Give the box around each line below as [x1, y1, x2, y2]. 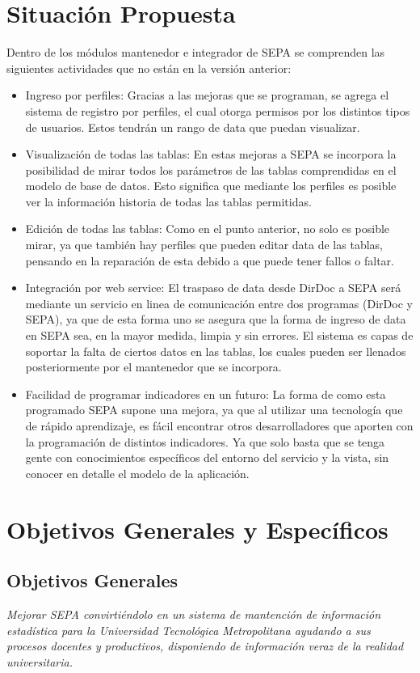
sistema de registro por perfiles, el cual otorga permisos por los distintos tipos [25, 102, 410, 119]
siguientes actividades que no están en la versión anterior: [6, 59, 292, 76]
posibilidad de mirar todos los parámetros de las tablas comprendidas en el [25, 161, 397, 178]
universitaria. [6, 653, 73, 670]
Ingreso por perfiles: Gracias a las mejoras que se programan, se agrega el [25, 87, 389, 104]
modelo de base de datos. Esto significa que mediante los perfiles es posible [25, 177, 397, 194]
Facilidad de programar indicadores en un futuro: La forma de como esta [25, 385, 386, 402]
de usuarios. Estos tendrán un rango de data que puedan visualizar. [25, 118, 360, 135]
